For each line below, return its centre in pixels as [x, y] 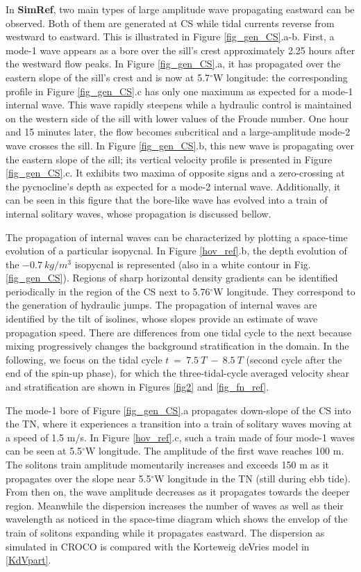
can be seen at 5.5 [44, 451]
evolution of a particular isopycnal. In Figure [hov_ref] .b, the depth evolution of [176, 251]
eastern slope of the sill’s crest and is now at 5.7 [108, 77]
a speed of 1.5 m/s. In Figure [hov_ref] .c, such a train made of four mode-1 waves [180, 437]
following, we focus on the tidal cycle [84, 359]
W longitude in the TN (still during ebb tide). [252, 478]
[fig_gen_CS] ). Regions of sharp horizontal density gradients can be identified [172, 278]
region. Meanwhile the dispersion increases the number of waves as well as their [175, 505]
